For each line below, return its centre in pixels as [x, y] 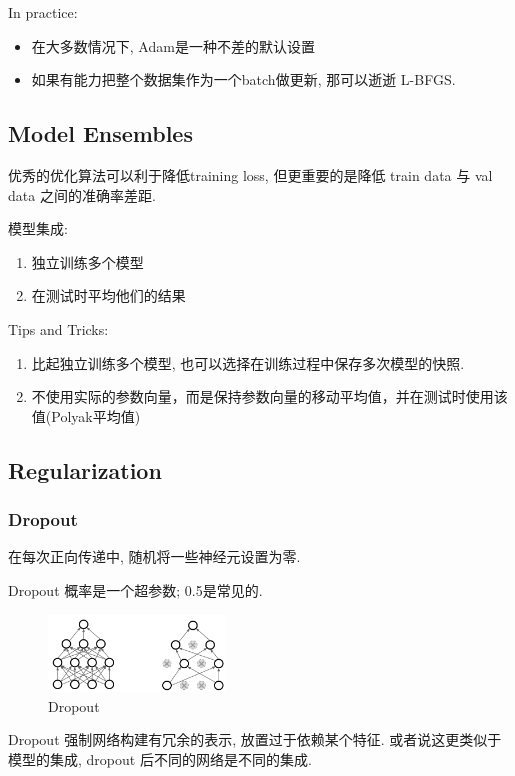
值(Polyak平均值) [86, 415]
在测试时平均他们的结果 [108, 295]
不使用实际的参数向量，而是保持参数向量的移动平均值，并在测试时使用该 [269, 396]
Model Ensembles [100, 133]
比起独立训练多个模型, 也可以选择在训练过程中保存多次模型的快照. [248, 362]
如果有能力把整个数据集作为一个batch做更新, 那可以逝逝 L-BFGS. [243, 79]
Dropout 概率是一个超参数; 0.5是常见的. [135, 589]
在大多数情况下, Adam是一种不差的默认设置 [173, 45]
